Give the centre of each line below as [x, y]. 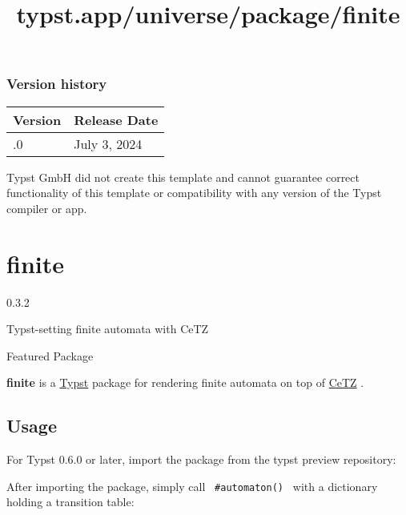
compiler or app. [47, 208]
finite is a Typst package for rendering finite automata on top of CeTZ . [185, 382]
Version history [57, 84]
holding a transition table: [70, 502]
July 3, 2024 [108, 143]
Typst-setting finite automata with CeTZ [108, 329]
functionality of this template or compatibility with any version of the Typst [194, 193]
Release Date [116, 119]
